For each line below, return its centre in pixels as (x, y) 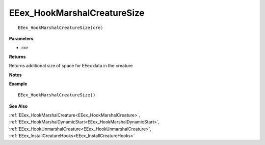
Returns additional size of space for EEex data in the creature (71, 66)
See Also (18, 106)
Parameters (21, 38)
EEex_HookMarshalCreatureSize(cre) (61, 28)
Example (18, 84)
